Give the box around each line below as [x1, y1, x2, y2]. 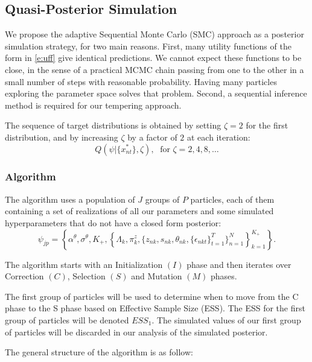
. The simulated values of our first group [151, 313, 301, 326]
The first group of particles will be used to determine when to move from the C [5, 290, 299, 302]
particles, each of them [190, 192, 275, 205]
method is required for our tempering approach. [5, 98, 182, 111]
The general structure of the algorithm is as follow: [5, 346, 193, 358]
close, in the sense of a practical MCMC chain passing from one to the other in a [5, 63, 304, 75]
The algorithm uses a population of [5, 192, 135, 205]
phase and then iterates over [186, 258, 291, 270]
